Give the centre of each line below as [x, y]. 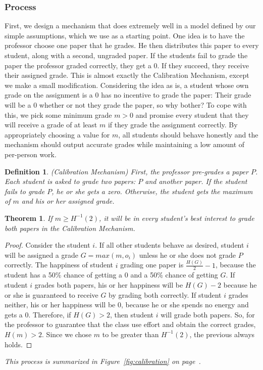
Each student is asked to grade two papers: [70, 181]
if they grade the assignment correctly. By [173, 125]
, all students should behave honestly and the [188, 134]
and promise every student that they [192, 114]
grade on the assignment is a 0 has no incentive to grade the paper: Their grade [128, 95]
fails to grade [25, 191]
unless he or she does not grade [188, 255]
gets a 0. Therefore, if [38, 314]
